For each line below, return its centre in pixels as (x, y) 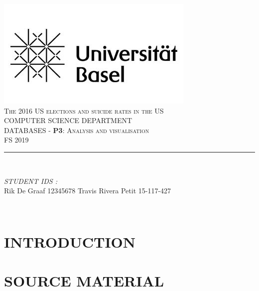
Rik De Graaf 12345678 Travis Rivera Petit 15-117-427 (88, 191)
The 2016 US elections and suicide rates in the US (84, 110)
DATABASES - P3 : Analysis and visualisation (77, 130)
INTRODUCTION (70, 241)
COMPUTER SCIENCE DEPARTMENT (68, 120)
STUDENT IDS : (31, 181)
